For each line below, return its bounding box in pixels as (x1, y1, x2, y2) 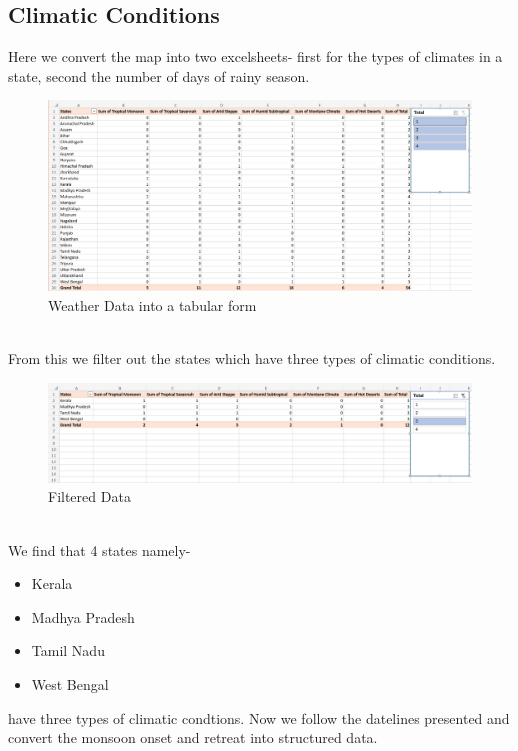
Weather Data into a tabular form (48, 294, 257, 315)
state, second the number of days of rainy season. (8, 65, 310, 86)
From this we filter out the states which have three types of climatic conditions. (8, 348, 496, 369)
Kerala (31, 573, 73, 594)
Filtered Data (48, 486, 131, 507)
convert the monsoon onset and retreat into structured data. (8, 727, 378, 748)
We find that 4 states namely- (8, 539, 191, 560)
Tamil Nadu (31, 640, 105, 661)
